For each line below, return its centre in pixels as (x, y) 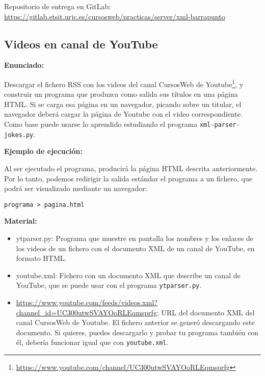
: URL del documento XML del (206, 312)
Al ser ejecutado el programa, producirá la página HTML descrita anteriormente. (131, 168)
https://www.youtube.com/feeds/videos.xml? (87, 302)
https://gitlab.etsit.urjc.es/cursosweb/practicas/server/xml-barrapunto (115, 16)
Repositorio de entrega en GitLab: (58, 6)
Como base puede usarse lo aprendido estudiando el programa (101, 124)
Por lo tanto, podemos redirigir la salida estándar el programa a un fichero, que (128, 178)
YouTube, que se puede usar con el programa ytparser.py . (109, 285)
